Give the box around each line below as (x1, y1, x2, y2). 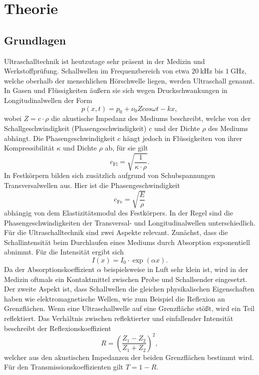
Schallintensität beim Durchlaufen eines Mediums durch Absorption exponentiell (4, 236, 251, 247)
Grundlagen (4, 32, 66, 47)
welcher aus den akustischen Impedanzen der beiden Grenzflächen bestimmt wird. (4, 351, 254, 362)
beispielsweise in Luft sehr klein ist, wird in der (103, 263, 249, 274)
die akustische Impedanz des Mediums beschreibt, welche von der (51, 113, 251, 123)
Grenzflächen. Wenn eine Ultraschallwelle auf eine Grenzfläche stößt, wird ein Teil (4, 303, 255, 313)
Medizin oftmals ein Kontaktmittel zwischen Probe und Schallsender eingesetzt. (4, 273, 248, 284)
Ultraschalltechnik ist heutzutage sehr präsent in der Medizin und (4, 55, 205, 66)
